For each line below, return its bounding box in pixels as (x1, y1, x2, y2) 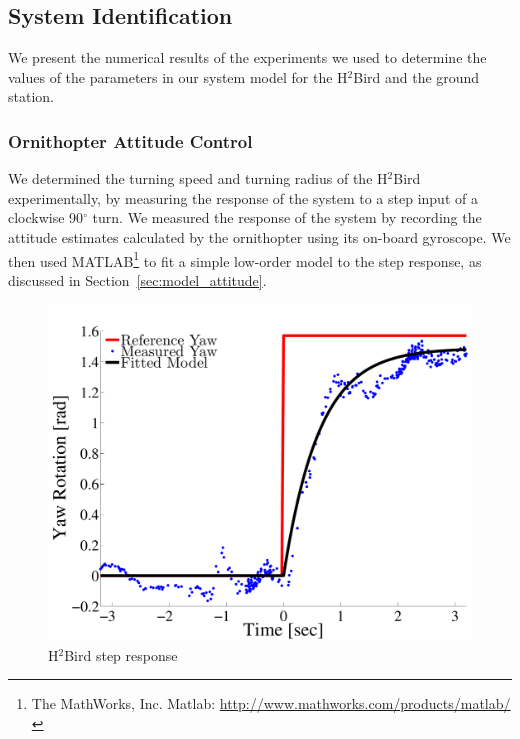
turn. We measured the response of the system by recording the (92, 207, 482, 228)
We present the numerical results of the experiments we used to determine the (8, 47, 487, 68)
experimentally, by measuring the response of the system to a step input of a (8, 187, 478, 208)
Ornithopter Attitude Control (8, 128, 253, 153)
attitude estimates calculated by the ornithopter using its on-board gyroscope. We (8, 226, 511, 247)
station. (8, 86, 54, 107)
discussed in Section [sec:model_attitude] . (8, 269, 267, 290)
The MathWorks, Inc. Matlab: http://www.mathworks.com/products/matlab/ (31, 693, 511, 714)
